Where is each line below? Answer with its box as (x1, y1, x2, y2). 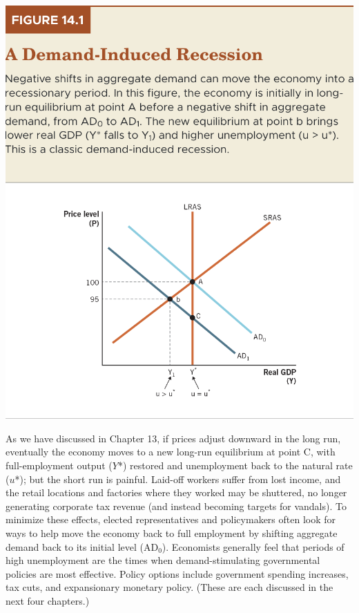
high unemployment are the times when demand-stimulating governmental (6, 553, 320, 567)
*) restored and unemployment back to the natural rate (117, 458, 353, 473)
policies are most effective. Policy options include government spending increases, (6, 566, 349, 581)
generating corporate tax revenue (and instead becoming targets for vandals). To (6, 498, 347, 513)
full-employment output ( (6, 458, 113, 473)
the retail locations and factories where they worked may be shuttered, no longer (6, 485, 347, 500)
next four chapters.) (6, 593, 90, 607)
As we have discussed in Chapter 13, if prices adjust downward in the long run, (6, 431, 341, 445)
